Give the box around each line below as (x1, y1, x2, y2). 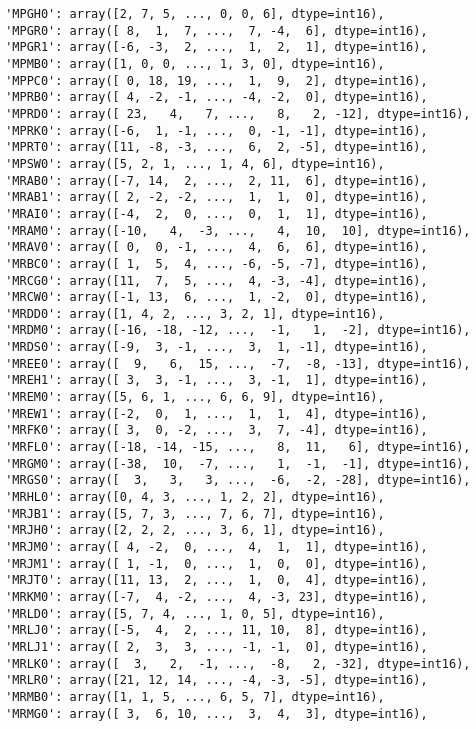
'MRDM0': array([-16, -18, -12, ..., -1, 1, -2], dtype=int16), (5, 323, 471, 338)
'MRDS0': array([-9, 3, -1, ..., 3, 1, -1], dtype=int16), (5, 340, 428, 355)
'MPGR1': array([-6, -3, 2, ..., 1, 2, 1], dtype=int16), (5, 40, 428, 55)
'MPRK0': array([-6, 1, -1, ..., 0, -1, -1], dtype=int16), (5, 123, 428, 138)
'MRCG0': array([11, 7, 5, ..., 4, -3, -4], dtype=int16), (5, 273, 428, 288)
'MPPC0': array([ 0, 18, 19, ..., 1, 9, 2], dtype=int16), (5, 73, 428, 88)
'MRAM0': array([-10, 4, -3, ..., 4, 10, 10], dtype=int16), (5, 223, 471, 238)
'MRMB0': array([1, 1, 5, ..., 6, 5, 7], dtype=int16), (5, 689, 385, 704)
